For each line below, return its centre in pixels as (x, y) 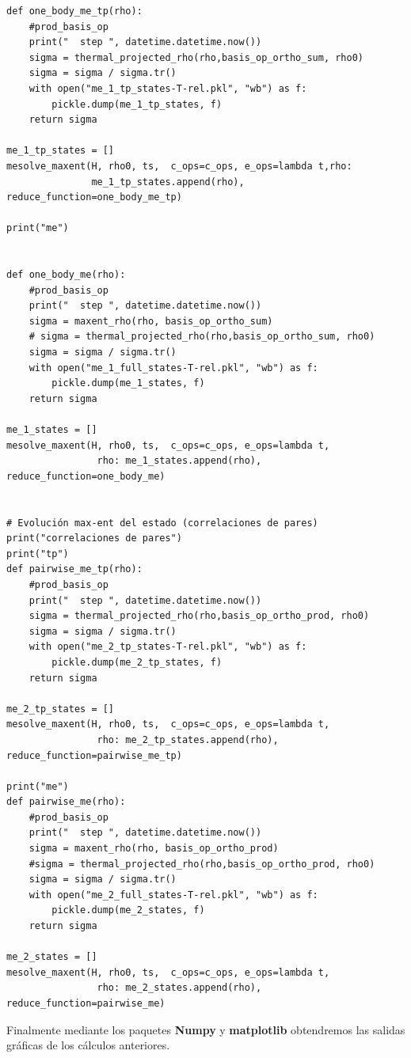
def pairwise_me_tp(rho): (74, 569)
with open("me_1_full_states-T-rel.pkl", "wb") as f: (173, 368)
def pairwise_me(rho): (66, 802)
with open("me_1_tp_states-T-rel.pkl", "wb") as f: (168, 88)
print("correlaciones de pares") (94, 538)
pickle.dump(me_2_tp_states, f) (137, 662)
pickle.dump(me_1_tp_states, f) (137, 104)
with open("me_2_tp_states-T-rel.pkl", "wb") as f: (168, 647)
